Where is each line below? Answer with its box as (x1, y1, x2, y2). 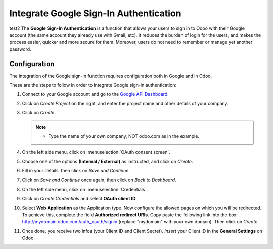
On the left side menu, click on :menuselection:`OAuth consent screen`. (22, 149, 170, 155)
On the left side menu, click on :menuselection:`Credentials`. (22, 186, 148, 192)
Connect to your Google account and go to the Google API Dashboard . (22, 91, 169, 97)
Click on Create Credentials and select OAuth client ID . (22, 196, 138, 202)
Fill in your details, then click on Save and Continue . (22, 168, 130, 174)
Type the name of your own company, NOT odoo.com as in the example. (48, 133, 200, 139)
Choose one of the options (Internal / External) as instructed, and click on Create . (22, 158, 193, 164)
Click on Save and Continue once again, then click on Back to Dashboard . (22, 177, 176, 183)
